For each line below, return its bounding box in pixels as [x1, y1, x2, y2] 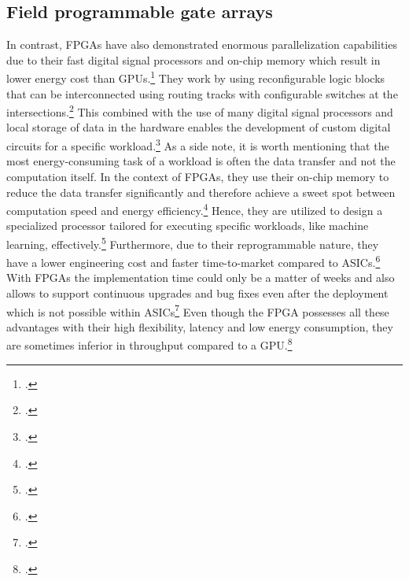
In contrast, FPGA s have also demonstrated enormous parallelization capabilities [6, 36, 397, 53]
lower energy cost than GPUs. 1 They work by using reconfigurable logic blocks [6, 68, 385, 87]
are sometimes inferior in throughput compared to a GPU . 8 [6, 335, 293, 353]
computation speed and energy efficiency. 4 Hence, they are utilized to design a [6, 200, 383, 218]
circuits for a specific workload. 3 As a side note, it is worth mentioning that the [6, 135, 389, 154]
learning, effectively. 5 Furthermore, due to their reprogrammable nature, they [6, 233, 379, 252]
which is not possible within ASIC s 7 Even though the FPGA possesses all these [6, 301, 389, 320]
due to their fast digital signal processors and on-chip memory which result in [6, 51, 381, 68]
